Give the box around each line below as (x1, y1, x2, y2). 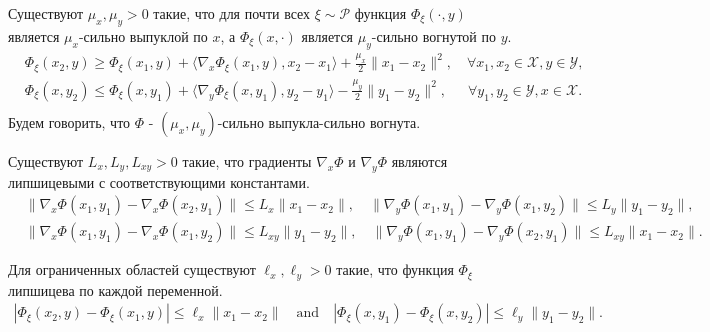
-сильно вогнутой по (371, 25, 497, 46)
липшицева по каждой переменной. (8, 279, 223, 300)
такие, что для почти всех (153, 3, 311, 23)
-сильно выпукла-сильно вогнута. (217, 111, 421, 132)
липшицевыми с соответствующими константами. (8, 171, 310, 192)
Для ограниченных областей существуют (8, 259, 256, 280)
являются (391, 150, 448, 171)
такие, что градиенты (182, 150, 312, 171)
